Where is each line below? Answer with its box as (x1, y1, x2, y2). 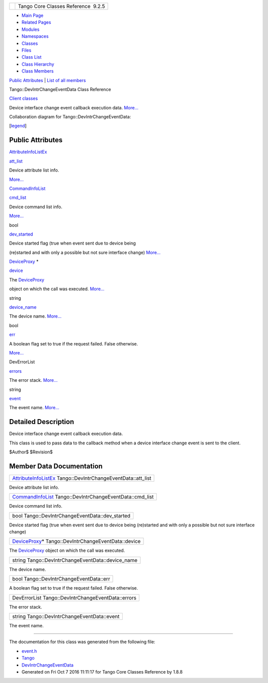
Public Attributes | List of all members (9, 77, 86, 83)
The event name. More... (9, 405, 60, 411)
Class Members (21, 68, 54, 74)
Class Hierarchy (21, 61, 55, 67)
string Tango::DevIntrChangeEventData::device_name (12, 557, 137, 564)
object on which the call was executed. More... (9, 286, 105, 292)
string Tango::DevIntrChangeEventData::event (12, 613, 120, 620)
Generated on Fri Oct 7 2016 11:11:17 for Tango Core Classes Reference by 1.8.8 (21, 669, 183, 675)
